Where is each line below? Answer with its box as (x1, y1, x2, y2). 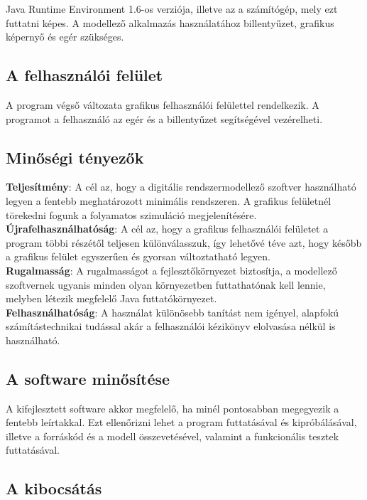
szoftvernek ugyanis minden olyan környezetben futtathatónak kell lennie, (6, 277, 326, 292)
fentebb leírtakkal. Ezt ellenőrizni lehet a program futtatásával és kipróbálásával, (6, 415, 357, 430)
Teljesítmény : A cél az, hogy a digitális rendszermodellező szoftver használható (6, 179, 356, 194)
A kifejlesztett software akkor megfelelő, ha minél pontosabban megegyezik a (6, 400, 339, 415)
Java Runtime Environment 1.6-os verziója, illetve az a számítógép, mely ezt (6, 1, 338, 16)
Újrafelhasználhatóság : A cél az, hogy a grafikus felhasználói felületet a (6, 221, 329, 236)
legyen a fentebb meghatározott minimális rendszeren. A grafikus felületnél (6, 193, 332, 208)
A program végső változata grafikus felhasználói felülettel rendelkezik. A (6, 97, 319, 112)
